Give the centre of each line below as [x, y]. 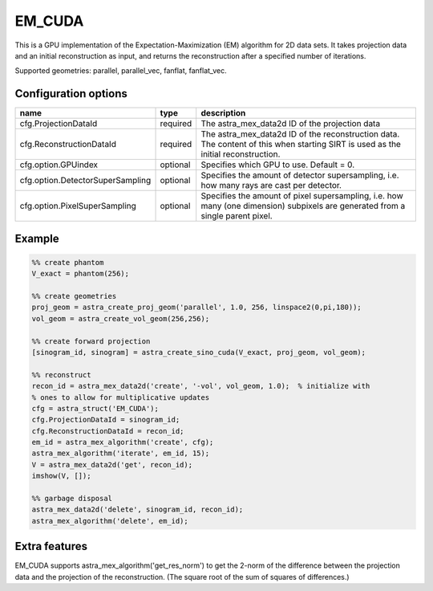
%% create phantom [68, 262]
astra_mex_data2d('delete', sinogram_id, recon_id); [138, 509]
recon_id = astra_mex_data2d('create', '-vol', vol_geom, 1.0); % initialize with [201, 386]
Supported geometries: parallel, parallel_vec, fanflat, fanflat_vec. [121, 71]
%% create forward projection [91, 341]
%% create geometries [74, 296]
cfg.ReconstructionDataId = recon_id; [108, 431]
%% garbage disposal [72, 499]
